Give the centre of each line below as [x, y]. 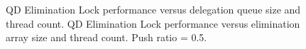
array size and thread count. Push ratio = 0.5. [106, 37]
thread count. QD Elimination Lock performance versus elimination [153, 23]
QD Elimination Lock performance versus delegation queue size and [153, 9]
